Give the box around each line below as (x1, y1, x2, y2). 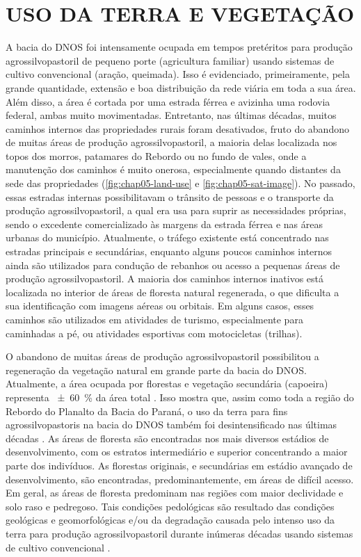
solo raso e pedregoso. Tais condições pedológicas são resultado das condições (6, 499, 335, 513)
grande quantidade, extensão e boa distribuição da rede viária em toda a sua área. (6, 80, 356, 95)
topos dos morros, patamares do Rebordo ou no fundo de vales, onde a (6, 148, 307, 163)
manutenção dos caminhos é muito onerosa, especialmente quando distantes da (6, 162, 341, 177)
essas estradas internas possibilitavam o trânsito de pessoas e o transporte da (6, 189, 334, 204)
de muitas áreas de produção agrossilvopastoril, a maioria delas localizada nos (6, 135, 337, 150)
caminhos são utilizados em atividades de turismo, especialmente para (6, 312, 303, 326)
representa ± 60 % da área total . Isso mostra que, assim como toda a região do (6, 389, 354, 404)
